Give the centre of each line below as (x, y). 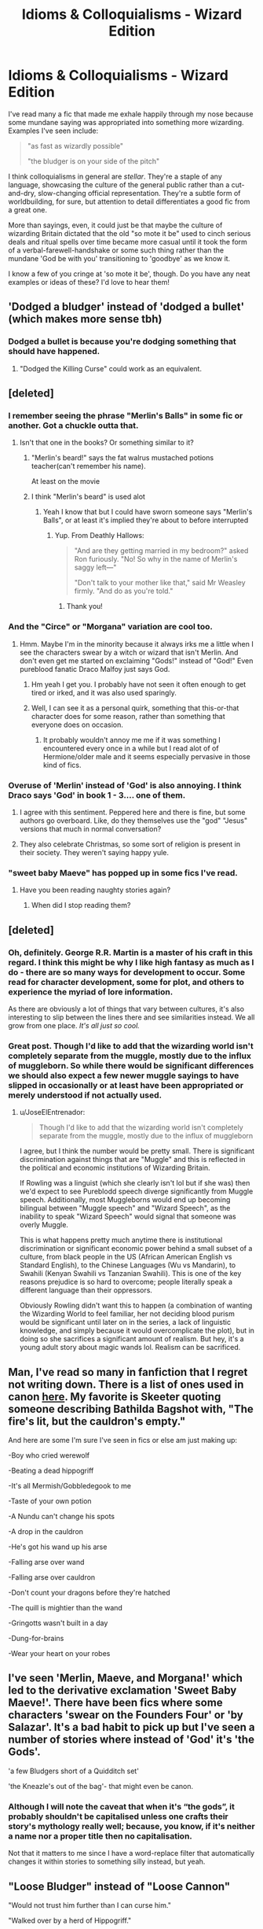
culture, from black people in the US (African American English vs (126, 1257)
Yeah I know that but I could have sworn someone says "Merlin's (148, 512)
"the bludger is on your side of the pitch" (93, 161)
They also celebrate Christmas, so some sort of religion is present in (130, 844)
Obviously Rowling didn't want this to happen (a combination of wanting (136, 1306)
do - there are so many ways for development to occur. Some (127, 972)
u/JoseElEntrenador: (52, 1112)
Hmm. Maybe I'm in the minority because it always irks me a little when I (136, 644)
